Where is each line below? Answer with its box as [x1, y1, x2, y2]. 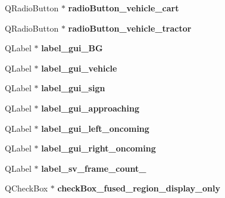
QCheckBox [5, 182, 48, 194]
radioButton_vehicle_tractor [68, 21, 192, 34]
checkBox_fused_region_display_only [57, 182, 220, 194]
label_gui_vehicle [41, 61, 117, 74]
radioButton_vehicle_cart [68, 2, 179, 14]
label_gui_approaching [41, 101, 139, 114]
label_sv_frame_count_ [41, 162, 146, 174]
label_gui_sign [41, 82, 105, 94]
